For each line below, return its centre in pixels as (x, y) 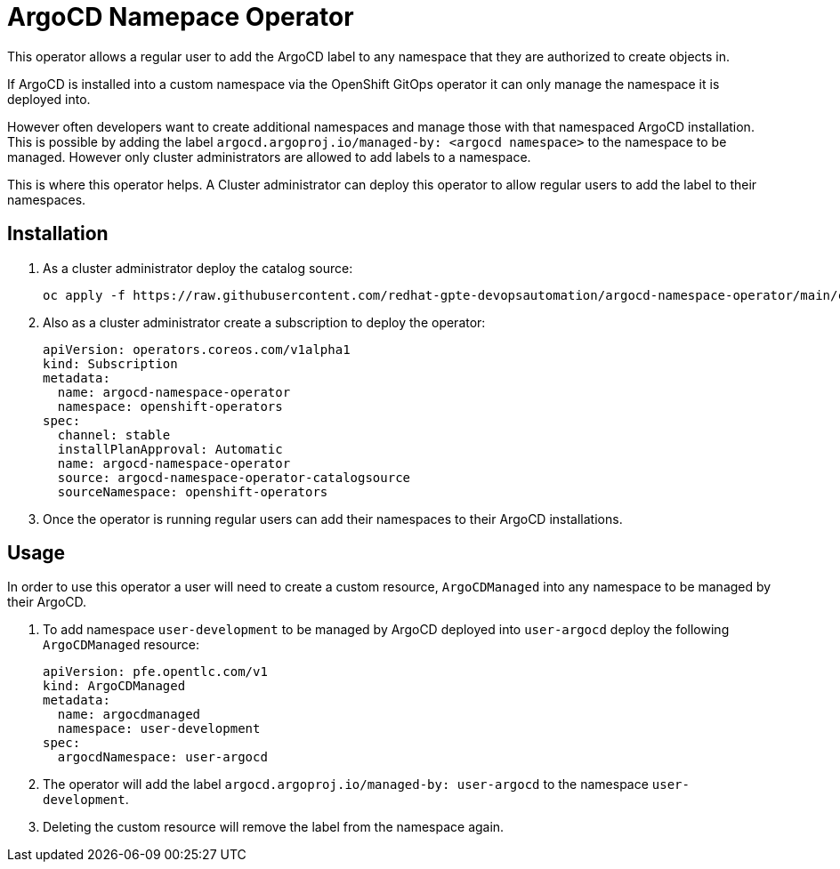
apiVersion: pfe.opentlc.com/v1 (155, 672)
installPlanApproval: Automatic (170, 449)
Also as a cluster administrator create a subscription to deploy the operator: (264, 322)
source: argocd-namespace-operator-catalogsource (234, 477)
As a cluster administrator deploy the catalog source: (198, 268)
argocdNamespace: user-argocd (162, 757)
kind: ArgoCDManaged (114, 686)
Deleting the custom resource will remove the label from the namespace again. (274, 827)
